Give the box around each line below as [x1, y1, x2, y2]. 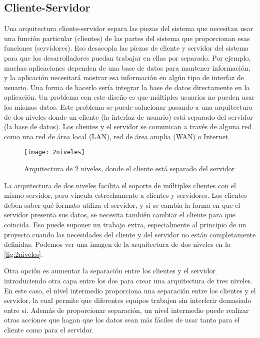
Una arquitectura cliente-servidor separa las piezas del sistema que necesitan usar [4, 23, 253, 34]
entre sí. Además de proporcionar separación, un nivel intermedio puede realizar [4, 304, 249, 315]
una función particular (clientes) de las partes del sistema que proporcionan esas [4, 33, 250, 43]
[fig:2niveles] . [4, 248, 43, 259]
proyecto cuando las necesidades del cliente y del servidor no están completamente [4, 229, 256, 239]
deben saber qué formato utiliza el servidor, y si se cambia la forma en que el [4, 199, 240, 210]
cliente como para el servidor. [4, 324, 94, 334]
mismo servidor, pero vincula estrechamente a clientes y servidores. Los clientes [4, 190, 247, 200]
